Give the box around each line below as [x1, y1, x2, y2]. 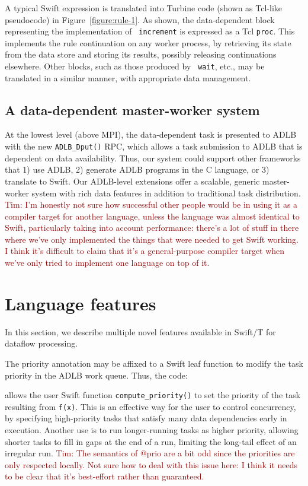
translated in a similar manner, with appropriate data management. [5, 71, 251, 84]
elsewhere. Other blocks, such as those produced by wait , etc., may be [5, 60, 265, 72]
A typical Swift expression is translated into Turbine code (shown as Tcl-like [5, 2, 283, 14]
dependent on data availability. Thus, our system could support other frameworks [5, 151, 301, 164]
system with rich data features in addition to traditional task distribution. [31, 186, 301, 199]
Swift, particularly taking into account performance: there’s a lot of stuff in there [5, 221, 299, 234]
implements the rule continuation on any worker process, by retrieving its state [5, 36, 291, 49]
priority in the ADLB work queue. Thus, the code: [5, 369, 188, 381]
